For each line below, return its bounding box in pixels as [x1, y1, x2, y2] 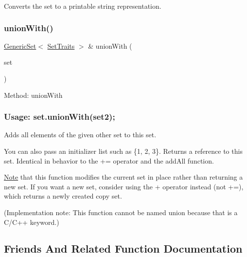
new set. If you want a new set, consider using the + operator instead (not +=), [4, 181, 244, 191]
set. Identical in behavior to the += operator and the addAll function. [4, 155, 214, 165]
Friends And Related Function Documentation [4, 240, 243, 256]
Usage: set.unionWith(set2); [4, 110, 115, 123]
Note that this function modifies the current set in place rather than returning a [4, 172, 243, 182]
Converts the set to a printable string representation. [4, 1, 161, 11]
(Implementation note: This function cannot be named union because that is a [4, 207, 238, 217]
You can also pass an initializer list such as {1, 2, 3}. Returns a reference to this [4, 146, 243, 156]
